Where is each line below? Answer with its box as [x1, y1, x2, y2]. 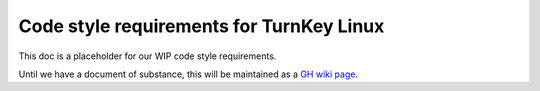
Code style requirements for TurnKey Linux [18, 15, 385, 37]
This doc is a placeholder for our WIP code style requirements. [18, 50, 277, 62]
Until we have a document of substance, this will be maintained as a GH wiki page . [18, 68, 359, 80]
